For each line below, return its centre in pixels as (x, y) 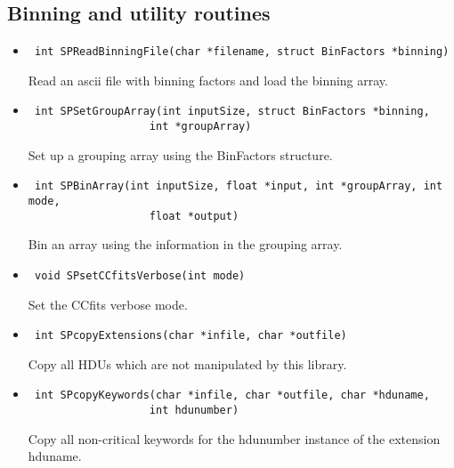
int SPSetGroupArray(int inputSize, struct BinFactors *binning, (232, 112)
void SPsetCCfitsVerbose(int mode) (140, 275)
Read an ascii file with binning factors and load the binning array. (208, 80)
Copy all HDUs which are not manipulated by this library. (187, 363)
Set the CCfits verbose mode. (108, 304)
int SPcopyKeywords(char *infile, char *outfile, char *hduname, (232, 395)
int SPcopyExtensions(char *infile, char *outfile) (191, 336)
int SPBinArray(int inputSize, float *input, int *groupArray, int (239, 186)
